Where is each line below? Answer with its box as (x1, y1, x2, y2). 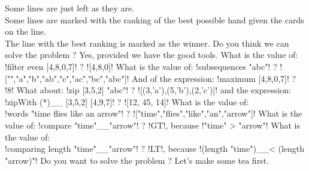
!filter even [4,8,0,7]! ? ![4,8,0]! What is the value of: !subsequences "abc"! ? (5, 60, 277, 72)
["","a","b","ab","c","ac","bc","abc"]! (5, 72, 129, 84)
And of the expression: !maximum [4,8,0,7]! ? (132, 72, 296, 84)
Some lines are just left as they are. (5, 2, 135, 14)
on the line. (5, 25, 47, 38)
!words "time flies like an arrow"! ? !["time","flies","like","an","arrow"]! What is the (5, 107, 302, 120)
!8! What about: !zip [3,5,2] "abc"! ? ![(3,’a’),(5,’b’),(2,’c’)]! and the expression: (5, 84, 291, 96)
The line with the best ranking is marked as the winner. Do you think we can (5, 36, 289, 49)
